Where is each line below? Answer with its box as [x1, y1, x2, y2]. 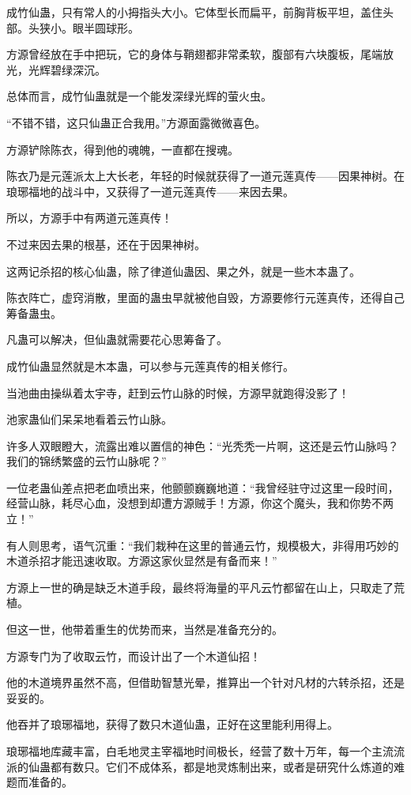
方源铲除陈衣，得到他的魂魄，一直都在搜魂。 [6, 141, 239, 157]
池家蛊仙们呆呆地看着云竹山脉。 [6, 411, 172, 428]
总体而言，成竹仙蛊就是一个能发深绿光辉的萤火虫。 [6, 88, 272, 104]
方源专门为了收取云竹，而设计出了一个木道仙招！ [6, 647, 261, 664]
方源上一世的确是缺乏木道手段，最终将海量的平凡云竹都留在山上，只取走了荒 [6, 578, 405, 595]
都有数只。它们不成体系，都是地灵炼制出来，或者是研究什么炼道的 [50, 758, 394, 774]
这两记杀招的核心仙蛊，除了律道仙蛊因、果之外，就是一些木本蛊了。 [6, 262, 360, 279]
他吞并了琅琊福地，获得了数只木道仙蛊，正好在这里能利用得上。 [6, 716, 338, 733]
